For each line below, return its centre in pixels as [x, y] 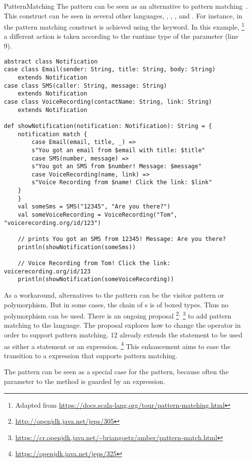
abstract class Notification [51, 61]
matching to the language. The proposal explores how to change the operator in [122, 325]
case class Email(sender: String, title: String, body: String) [110, 70]
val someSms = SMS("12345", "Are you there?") [94, 207]
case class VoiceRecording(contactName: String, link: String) [108, 102]
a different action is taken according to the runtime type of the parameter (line [121, 36]
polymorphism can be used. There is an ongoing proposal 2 [91, 315]
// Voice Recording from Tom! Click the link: [94, 263]
